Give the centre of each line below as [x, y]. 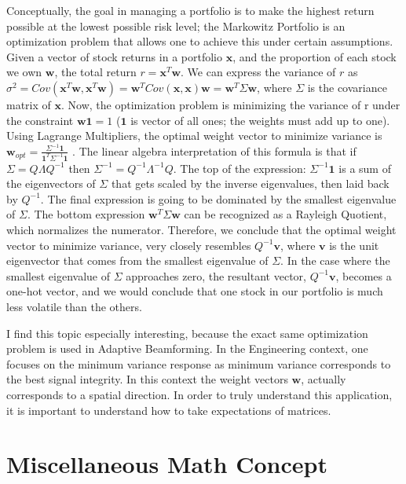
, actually [324, 379]
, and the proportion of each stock [315, 56]
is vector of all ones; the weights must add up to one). [260, 120]
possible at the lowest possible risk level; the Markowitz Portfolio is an [176, 26]
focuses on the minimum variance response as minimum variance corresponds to [199, 363]
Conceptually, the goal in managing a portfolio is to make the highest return [190, 10]
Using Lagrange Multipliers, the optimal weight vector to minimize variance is [194, 136]
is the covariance [347, 87]
